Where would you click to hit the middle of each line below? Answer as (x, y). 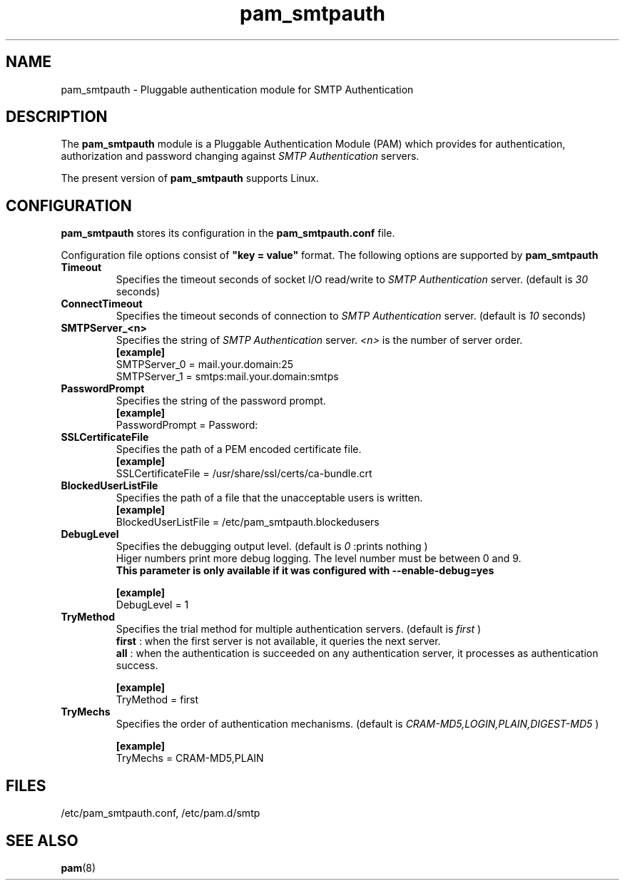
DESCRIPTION (57, 117)
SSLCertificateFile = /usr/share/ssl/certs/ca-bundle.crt (244, 474)
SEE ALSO (42, 840)
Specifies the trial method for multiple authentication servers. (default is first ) (299, 629)
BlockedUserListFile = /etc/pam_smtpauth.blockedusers (248, 522)
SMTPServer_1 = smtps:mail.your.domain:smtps (227, 377)
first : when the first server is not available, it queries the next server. (278, 641)
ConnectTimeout (102, 304)
